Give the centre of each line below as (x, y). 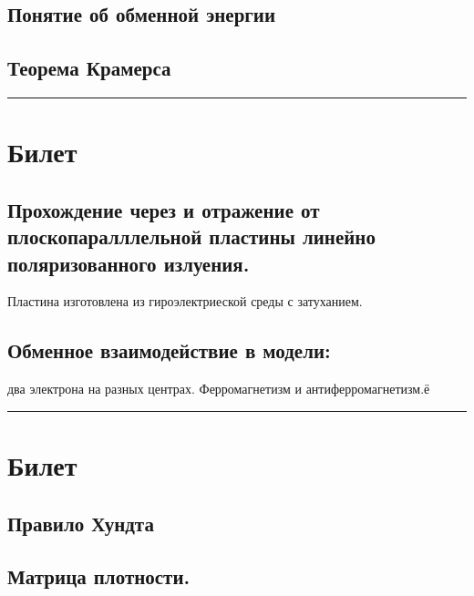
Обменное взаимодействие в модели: (169, 350)
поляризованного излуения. (129, 263)
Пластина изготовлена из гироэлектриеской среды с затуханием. (185, 301)
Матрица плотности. (99, 576)
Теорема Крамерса (89, 68)
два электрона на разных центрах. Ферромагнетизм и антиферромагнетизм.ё (219, 389)
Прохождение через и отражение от (164, 209)
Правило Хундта (81, 523)
